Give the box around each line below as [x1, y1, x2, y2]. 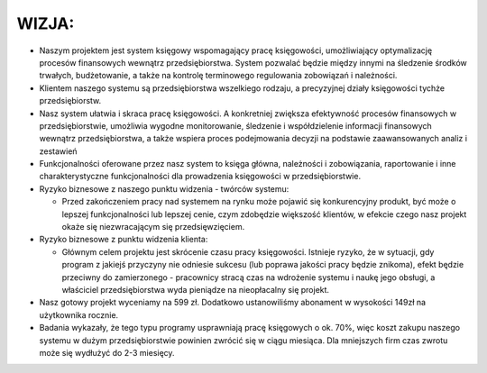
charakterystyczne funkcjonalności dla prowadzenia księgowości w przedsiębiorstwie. [39, 171, 361, 182]
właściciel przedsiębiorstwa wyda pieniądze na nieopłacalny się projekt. [61, 284, 329, 295]
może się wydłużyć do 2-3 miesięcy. [39, 347, 175, 358]
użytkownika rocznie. [39, 309, 119, 320]
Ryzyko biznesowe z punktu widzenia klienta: [39, 234, 208, 245]
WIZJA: [16, 14, 75, 33]
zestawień [39, 145, 78, 157]
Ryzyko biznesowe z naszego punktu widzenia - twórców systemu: [39, 183, 289, 194]
